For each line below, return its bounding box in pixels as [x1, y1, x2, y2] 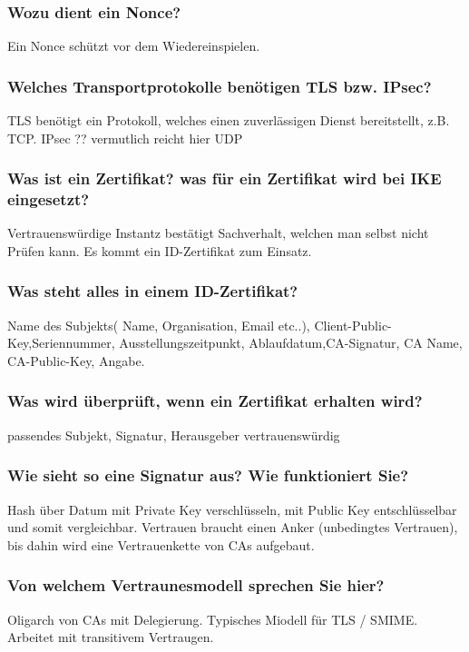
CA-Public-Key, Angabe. [7, 351, 145, 370]
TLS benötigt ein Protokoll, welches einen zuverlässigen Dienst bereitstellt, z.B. [7, 111, 450, 130]
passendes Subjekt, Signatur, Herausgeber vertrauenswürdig [7, 425, 340, 444]
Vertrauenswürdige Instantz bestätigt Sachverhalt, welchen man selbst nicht [7, 223, 429, 242]
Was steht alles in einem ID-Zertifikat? [7, 280, 298, 302]
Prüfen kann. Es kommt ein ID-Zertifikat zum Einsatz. [7, 241, 312, 260]
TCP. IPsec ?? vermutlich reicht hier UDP [7, 128, 243, 147]
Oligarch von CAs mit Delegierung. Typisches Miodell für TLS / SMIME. [7, 609, 418, 628]
